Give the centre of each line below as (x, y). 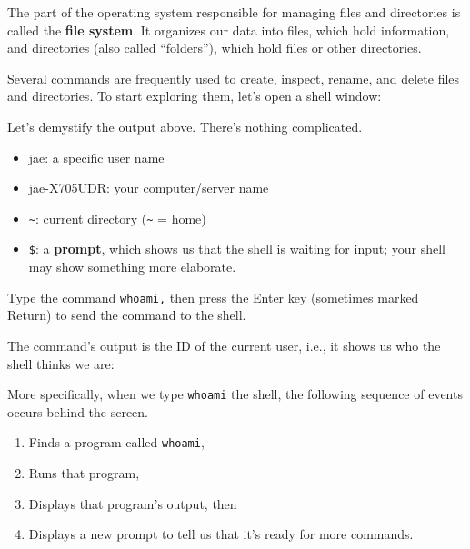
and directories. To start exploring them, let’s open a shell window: (195, 96)
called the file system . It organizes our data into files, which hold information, (229, 30)
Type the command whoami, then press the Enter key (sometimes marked (213, 297)
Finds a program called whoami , (116, 442)
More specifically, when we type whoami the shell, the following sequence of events (235, 394)
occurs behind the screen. (78, 411)
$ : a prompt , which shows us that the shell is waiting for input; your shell (237, 249)
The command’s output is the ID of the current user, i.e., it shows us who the (224, 345)
